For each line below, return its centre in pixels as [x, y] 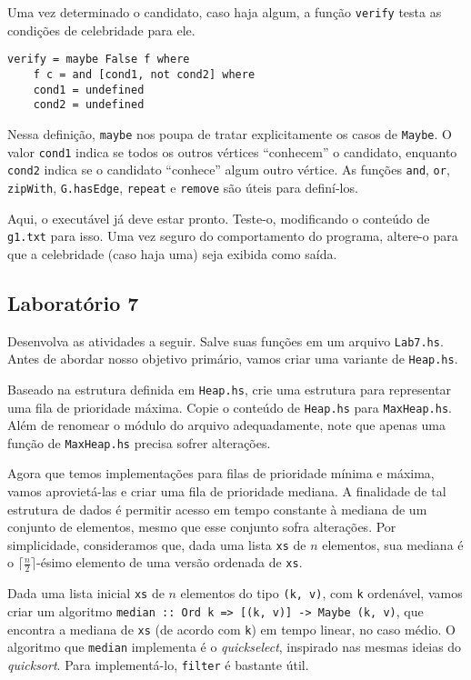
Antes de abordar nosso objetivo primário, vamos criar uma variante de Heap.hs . [233, 359]
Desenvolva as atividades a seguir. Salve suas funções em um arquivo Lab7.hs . [225, 340]
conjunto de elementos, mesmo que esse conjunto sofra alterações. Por [202, 527]
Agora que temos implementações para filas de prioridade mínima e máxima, [221, 473]
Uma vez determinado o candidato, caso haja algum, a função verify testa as [225, 12]
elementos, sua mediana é [393, 544]
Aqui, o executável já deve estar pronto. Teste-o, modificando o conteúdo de [219, 218]
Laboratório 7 [73, 302]
